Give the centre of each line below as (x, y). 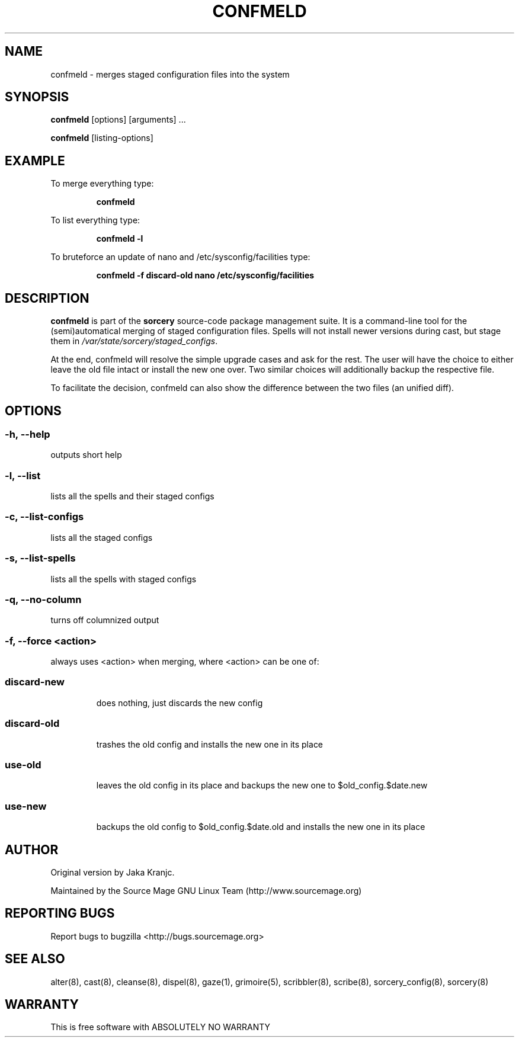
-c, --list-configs (44, 517)
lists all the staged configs (102, 537)
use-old (23, 764)
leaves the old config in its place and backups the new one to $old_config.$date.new (262, 785)
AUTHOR (32, 849)
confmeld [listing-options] (102, 138)
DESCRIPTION (47, 298)
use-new (26, 806)
